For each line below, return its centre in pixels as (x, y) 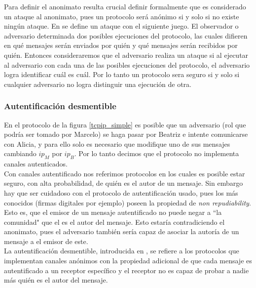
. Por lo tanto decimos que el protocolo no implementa (157, 153)
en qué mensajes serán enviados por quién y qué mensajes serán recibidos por (121, 45)
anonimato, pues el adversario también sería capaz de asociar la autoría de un (122, 231)
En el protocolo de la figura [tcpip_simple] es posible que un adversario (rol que (125, 124)
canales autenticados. (36, 164)
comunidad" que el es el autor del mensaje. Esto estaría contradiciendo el (114, 222)
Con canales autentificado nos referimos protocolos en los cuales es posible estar (125, 173)
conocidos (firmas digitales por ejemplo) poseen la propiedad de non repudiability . (128, 202)
